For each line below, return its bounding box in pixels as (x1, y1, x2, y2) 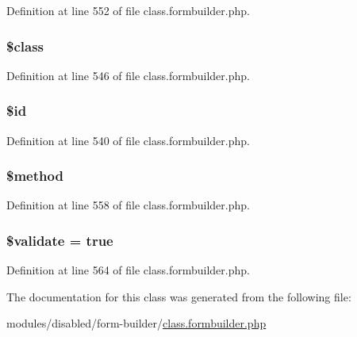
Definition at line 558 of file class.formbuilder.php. (6, 197, 250, 213)
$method (6, 166, 63, 186)
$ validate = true (6, 230, 113, 250)
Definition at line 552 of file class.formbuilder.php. (6, 2, 250, 18)
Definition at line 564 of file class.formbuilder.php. (6, 262, 250, 278)
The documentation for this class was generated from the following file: (6, 288, 351, 304)
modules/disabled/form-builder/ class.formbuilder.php (6, 315, 267, 331)
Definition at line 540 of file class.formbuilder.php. (6, 132, 250, 148)
